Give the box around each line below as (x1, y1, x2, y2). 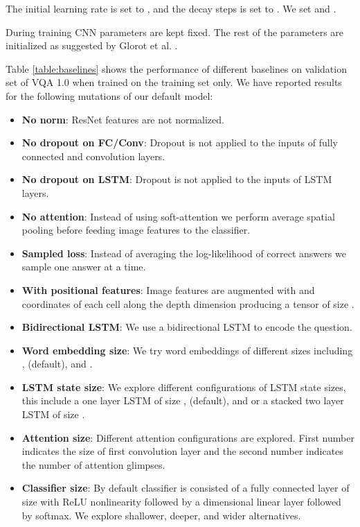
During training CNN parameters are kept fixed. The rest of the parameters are (6, 24, 344, 39)
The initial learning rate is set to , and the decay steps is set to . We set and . (6, 1, 336, 15)
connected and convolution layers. (21, 148, 165, 163)
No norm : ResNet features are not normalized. (21, 112, 224, 126)
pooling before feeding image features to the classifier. (21, 223, 251, 237)
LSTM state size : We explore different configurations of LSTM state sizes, (21, 379, 346, 394)
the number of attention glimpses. (21, 457, 165, 472)
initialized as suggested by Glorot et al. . (6, 38, 178, 53)
